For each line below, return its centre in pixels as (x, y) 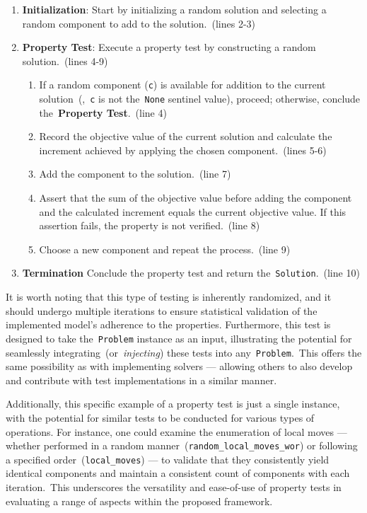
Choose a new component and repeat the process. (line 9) (165, 249)
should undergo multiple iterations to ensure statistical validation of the (162, 310)
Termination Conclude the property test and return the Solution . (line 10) (191, 273)
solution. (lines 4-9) (65, 60)
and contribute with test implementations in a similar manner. (141, 380)
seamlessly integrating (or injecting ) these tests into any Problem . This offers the (184, 352)
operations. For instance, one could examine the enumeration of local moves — (176, 431)
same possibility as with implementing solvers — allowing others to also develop (179, 366)
